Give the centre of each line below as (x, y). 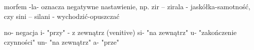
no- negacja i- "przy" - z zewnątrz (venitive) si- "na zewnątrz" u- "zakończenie (120, 32)
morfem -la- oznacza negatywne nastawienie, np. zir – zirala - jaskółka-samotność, (127, 6)
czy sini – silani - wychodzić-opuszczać (62, 16)
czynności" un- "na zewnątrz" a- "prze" (62, 42)
